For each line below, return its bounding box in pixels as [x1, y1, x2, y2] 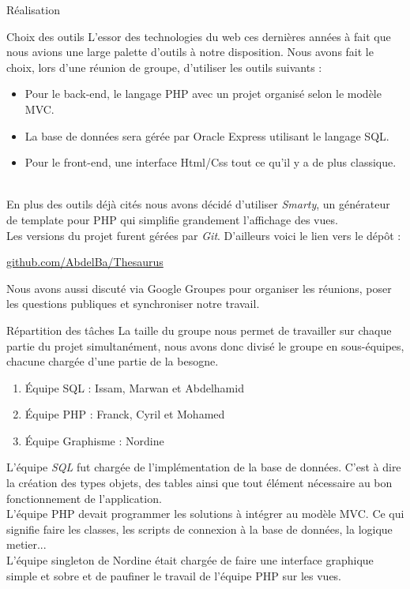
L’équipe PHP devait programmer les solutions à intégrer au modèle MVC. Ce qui [6, 505, 404, 522]
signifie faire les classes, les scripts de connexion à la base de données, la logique [6, 520, 393, 537]
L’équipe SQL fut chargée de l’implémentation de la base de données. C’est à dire [6, 459, 401, 475]
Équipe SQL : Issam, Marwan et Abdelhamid [24, 379, 244, 396]
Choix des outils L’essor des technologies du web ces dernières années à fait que [6, 28, 391, 44]
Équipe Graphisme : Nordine [24, 432, 164, 448]
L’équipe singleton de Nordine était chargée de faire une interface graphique [6, 552, 374, 568]
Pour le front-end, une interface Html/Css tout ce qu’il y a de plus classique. [24, 154, 397, 171]
